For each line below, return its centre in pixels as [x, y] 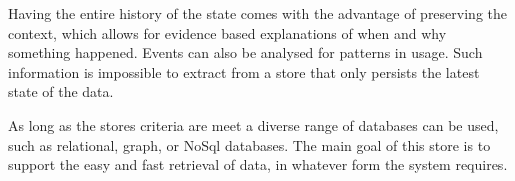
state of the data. [61, 91]
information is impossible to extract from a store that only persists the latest [244, 71]
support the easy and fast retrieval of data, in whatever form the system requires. [258, 164]
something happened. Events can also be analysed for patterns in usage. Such [245, 52]
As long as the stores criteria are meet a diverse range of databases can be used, [253, 124]
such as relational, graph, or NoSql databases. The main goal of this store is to [249, 144]
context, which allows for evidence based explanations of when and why [227, 32]
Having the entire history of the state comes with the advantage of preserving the [257, 13]
